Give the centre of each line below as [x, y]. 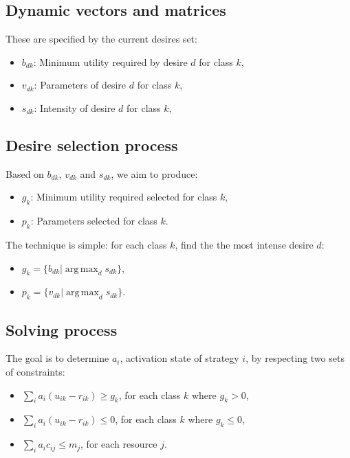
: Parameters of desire [80, 85]
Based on [25, 173]
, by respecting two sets [295, 358]
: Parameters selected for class [94, 221]
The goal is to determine [57, 358]
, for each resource [119, 444]
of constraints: [35, 371]
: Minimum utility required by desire [110, 61]
